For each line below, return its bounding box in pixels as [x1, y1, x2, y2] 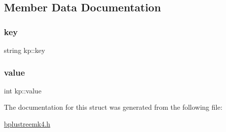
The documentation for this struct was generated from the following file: [4, 102, 223, 112]
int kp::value [4, 85, 41, 95]
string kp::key [4, 45, 45, 55]
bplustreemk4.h [4, 119, 50, 129]
